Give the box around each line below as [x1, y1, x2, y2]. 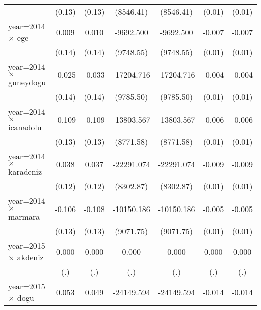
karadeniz [8, 166, 42, 177]
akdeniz [17, 251, 44, 263]
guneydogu [8, 76, 46, 88]
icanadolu [8, 121, 42, 133]
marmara [8, 211, 40, 222]
